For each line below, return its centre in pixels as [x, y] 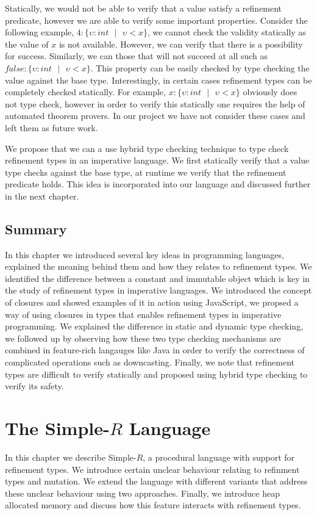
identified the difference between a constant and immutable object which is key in [157, 278]
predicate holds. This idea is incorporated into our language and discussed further [158, 184]
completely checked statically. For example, [85, 92]
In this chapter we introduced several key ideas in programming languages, [144, 254]
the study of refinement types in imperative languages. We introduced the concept [158, 290]
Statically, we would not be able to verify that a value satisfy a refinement [144, 8]
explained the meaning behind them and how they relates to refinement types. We [158, 266]
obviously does [270, 92]
